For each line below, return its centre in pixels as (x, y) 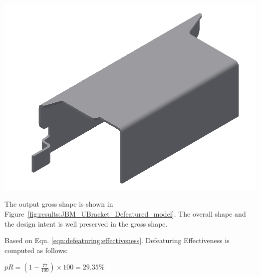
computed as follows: (36, 250)
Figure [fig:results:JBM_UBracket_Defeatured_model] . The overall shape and (125, 214)
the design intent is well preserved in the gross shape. (86, 223)
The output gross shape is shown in (59, 204)
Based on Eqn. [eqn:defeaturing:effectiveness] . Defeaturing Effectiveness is (117, 240)
